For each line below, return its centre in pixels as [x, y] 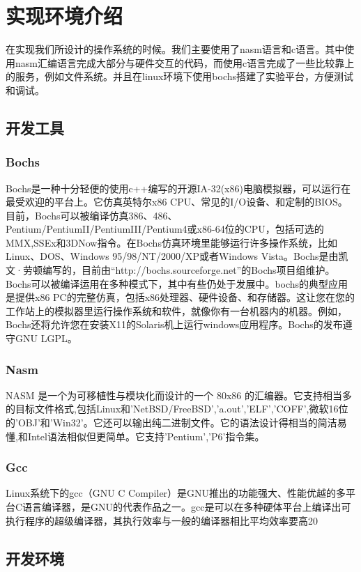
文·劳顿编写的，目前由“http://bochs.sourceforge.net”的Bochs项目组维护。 [170, 270]
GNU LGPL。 [46, 338]
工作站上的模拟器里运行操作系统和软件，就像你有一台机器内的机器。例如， [176, 310]
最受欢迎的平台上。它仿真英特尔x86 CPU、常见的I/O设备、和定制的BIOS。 [177, 202]
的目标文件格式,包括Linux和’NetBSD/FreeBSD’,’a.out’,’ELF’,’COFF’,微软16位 [177, 409]
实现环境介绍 [64, 16]
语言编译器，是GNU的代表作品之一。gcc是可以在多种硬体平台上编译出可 [187, 507]
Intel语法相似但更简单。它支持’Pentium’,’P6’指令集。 [146, 436]
